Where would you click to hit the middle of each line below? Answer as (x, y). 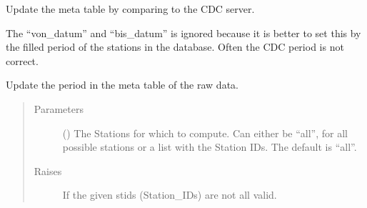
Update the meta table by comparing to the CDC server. (130, 9)
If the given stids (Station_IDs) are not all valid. (170, 195)
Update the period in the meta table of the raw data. (122, 85)
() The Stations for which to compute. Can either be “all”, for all (205, 133)
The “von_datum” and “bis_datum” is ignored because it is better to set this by (183, 33)
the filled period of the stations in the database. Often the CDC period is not (175, 47)
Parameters (59, 108)
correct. (22, 60)
